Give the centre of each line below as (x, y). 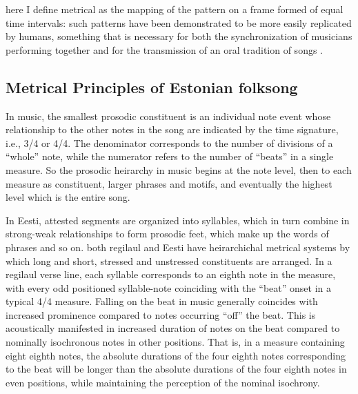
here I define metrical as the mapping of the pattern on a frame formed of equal (175, 9)
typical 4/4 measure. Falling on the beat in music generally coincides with (162, 301)
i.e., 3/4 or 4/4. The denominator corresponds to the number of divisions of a (169, 142)
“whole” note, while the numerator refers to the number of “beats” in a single (170, 156)
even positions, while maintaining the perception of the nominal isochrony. (163, 382)
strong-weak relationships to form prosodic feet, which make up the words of (167, 234)
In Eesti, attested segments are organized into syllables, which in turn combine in (178, 220)
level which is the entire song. (68, 197)
